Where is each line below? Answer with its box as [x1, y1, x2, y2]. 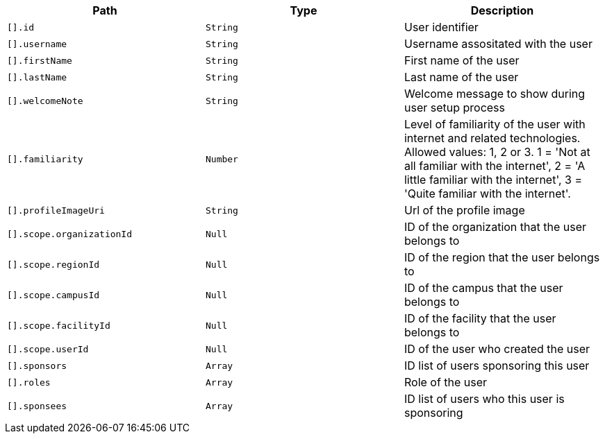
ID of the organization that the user [404, 220, 586, 234]
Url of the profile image [404, 203, 525, 217]
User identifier [404, 20, 479, 34]
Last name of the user [404, 70, 519, 84]
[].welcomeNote [7, 95, 83, 106]
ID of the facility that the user [404, 311, 556, 325]
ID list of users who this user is [404, 392, 565, 406]
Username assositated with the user [404, 37, 592, 51]
